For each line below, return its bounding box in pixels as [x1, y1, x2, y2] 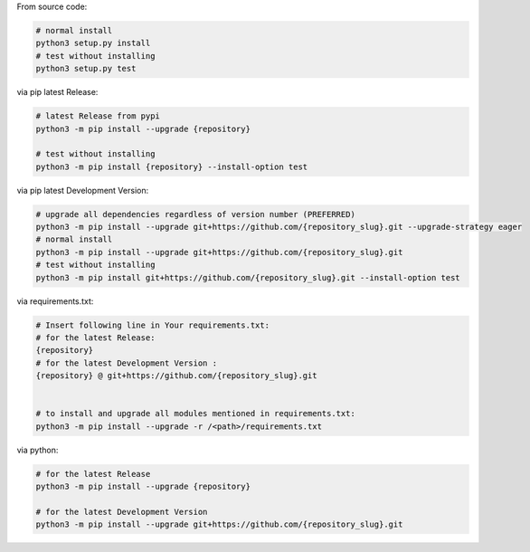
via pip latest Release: [16, 87, 99, 98]
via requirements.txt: [16, 295, 94, 307]
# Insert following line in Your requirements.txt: [35, 319, 270, 330]
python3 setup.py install [35, 38, 151, 49]
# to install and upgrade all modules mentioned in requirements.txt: [35, 408, 356, 419]
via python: [16, 444, 59, 455]
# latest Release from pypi [35, 111, 160, 121]
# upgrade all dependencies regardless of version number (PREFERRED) [35, 209, 356, 219]
